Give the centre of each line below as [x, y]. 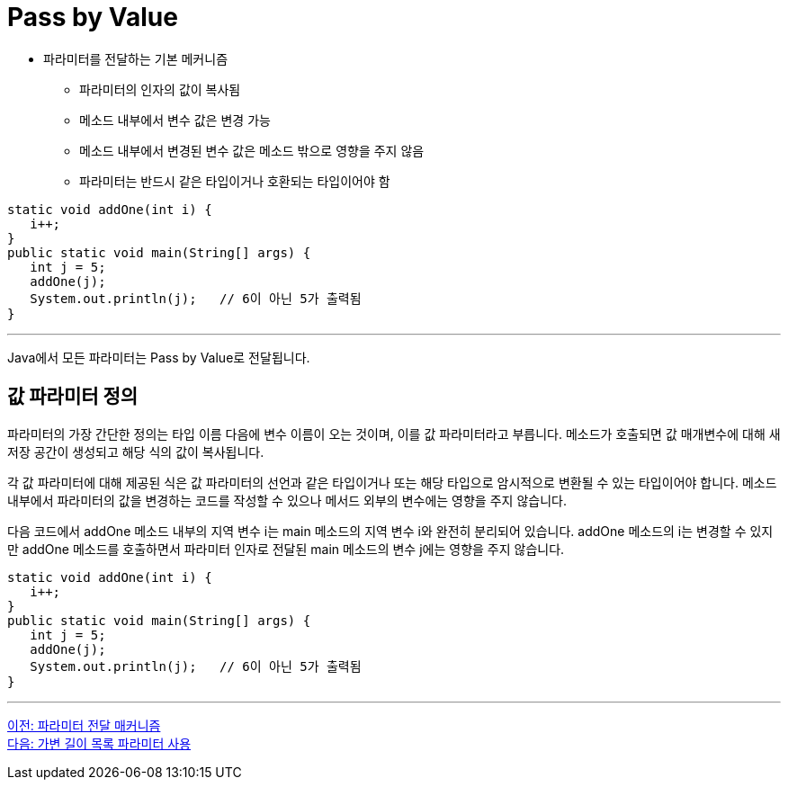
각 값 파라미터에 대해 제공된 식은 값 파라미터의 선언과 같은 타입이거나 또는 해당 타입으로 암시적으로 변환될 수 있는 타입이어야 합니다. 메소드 [392, 482]
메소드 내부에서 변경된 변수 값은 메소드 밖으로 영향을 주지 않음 [252, 150]
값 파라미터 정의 [73, 397]
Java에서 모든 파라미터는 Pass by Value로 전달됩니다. [159, 357]
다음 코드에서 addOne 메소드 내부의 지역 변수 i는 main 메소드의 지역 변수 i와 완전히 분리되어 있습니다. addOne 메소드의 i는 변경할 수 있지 [390, 531]
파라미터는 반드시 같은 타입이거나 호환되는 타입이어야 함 [235, 181]
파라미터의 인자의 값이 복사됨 [160, 89]
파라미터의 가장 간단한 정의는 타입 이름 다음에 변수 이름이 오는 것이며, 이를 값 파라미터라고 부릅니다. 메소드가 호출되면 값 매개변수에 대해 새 [394, 434]
